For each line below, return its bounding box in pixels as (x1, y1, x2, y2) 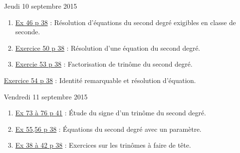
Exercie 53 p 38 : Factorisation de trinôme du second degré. (15, 59, 192, 69)
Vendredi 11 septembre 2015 (4, 91, 88, 101)
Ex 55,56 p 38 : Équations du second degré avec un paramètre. (15, 124, 202, 134)
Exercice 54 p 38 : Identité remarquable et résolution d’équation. (4, 75, 196, 85)
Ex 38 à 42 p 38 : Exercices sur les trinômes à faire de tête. (15, 140, 191, 150)
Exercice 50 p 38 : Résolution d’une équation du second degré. (15, 42, 200, 53)
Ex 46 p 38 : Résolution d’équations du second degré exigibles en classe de (15, 17, 236, 27)
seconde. (15, 27, 40, 37)
